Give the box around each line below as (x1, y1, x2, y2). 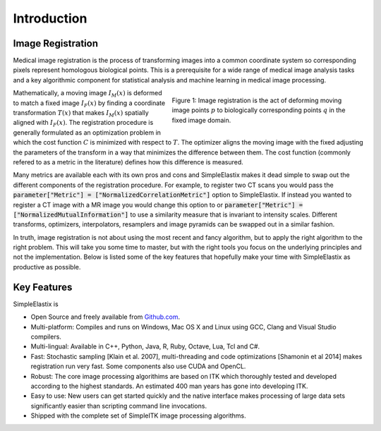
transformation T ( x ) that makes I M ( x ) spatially (13, 109, 150, 119)
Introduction (13, 11, 87, 26)
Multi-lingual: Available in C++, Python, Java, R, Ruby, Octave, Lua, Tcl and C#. (30, 342, 260, 351)
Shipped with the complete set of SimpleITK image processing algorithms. (30, 411, 246, 420)
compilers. (30, 332, 61, 341)
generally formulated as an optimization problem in (13, 128, 162, 137)
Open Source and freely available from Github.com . (30, 312, 181, 321)
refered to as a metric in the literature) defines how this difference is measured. (13, 157, 243, 166)
